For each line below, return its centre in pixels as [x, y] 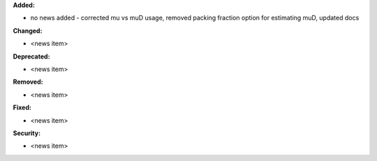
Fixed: [22, 107]
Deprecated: [31, 56]
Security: [27, 133]
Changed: [28, 31]
